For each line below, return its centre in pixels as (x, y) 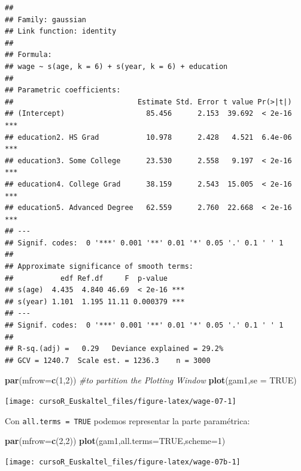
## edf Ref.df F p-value (86, 278)
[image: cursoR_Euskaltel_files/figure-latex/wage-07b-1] (123, 462)
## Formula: (28, 55)
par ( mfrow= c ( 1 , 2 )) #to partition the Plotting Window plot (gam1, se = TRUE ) (151, 380)
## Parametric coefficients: (63, 90)
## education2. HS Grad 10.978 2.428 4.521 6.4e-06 (148, 137)
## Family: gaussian (46, 19)
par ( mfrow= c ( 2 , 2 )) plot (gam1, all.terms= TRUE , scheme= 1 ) (115, 441)
